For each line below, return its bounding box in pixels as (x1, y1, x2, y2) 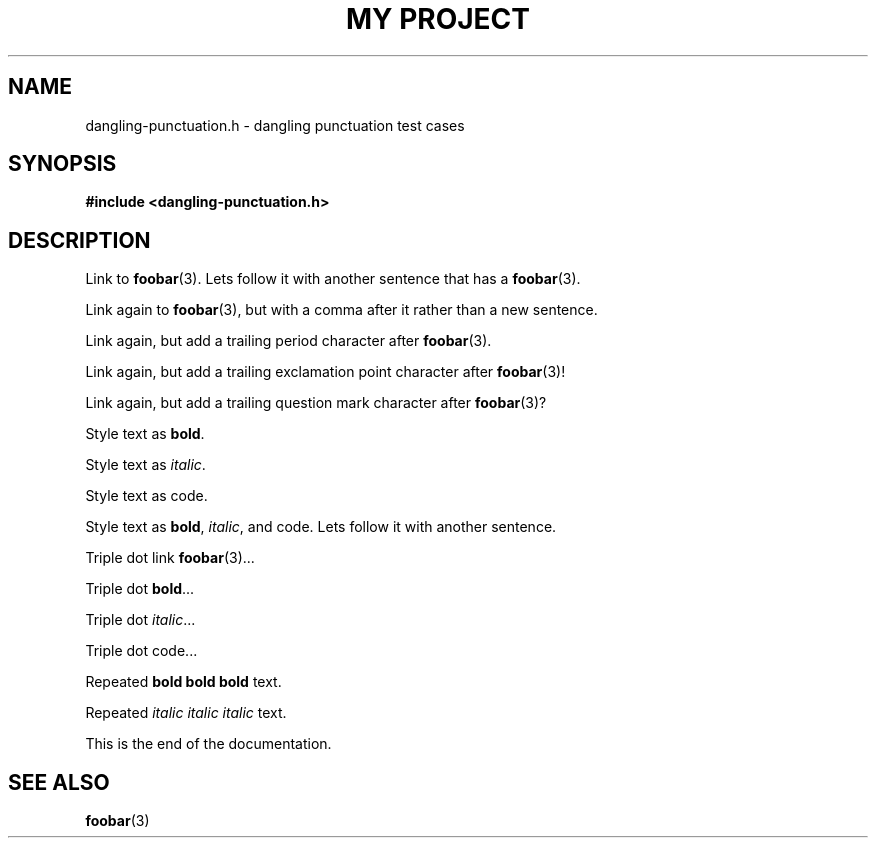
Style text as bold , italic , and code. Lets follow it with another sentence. (85, 518, 557, 536)
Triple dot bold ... (85, 580, 195, 598)
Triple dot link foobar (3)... (85, 549, 255, 567)
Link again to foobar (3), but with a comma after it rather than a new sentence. (85, 301, 598, 319)
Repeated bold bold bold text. (85, 673, 282, 691)
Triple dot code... (85, 642, 198, 660)
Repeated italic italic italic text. (85, 704, 287, 722)
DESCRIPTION (8, 227, 151, 253)
